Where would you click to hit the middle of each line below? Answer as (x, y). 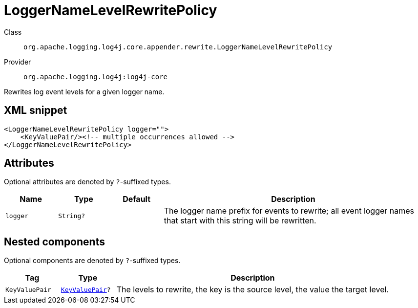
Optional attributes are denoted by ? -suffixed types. (87, 182)
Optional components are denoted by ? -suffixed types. (92, 261)
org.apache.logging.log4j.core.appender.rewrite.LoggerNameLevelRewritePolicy (178, 47)
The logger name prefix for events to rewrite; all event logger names (289, 211)
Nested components (54, 242)
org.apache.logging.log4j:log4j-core (96, 77)
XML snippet (36, 110)
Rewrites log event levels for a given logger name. (84, 91)
